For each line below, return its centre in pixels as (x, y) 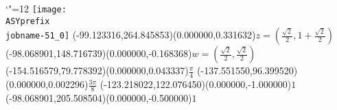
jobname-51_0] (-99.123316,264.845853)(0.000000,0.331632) (131, 35)
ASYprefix (28, 21)
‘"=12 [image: (36, 8)
